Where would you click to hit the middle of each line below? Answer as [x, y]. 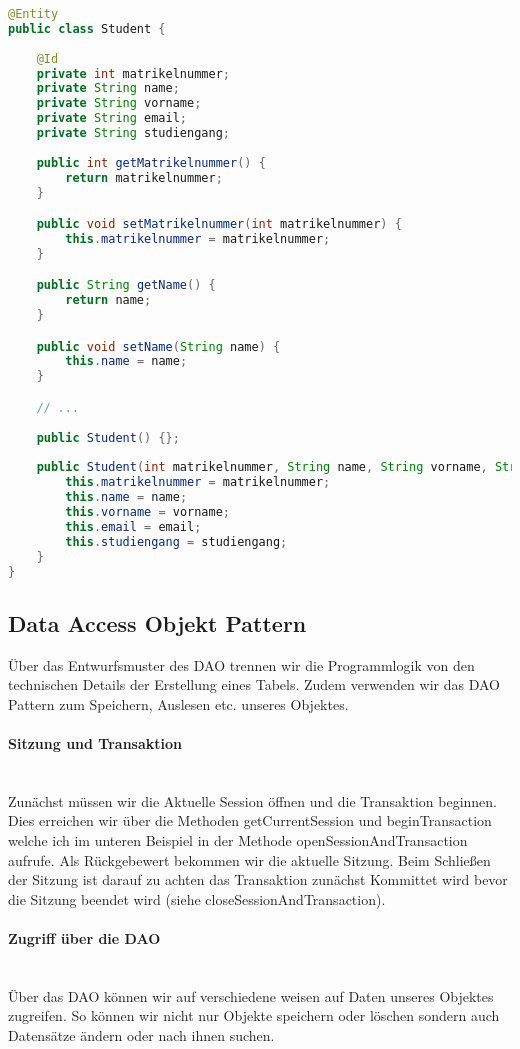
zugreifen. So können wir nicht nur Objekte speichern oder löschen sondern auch [254, 1015]
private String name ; [108, 88]
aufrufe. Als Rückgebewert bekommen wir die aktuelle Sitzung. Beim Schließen [249, 859]
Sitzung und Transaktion [95, 742]
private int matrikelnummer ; [133, 73]
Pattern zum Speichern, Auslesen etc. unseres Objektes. [178, 703]
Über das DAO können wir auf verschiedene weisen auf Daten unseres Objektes [251, 995]
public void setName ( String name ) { [158, 346]
